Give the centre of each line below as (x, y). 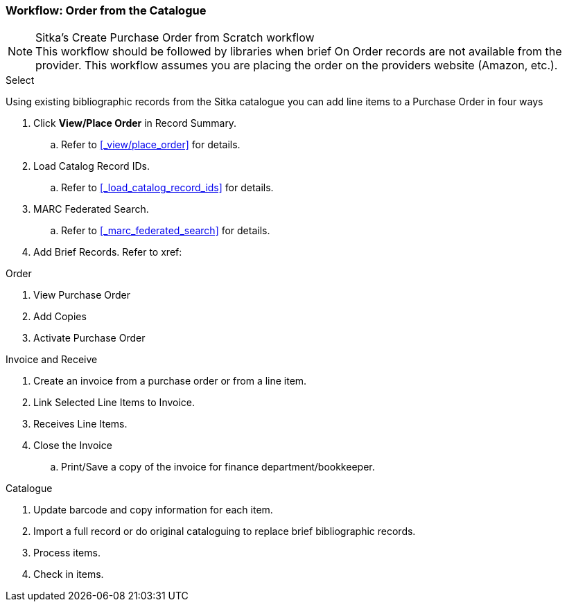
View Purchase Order (82, 295)
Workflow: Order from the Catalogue (106, 10)
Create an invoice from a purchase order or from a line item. (170, 381)
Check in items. (69, 574)
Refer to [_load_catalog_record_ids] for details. (167, 188)
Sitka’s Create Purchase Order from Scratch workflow (175, 38)
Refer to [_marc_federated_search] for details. (166, 231)
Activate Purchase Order (89, 338)
